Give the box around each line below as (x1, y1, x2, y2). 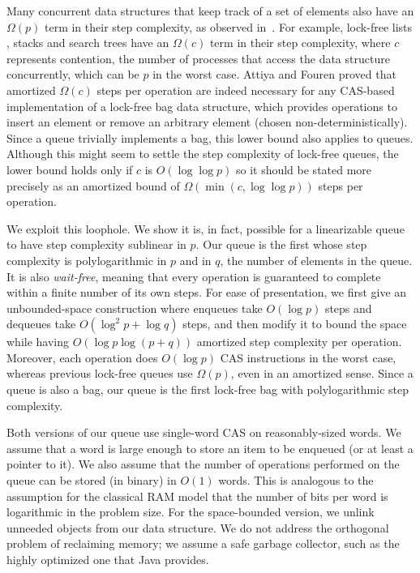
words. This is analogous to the (218, 472, 374, 489)
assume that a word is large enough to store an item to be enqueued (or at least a (6, 439, 414, 456)
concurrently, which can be (6, 66, 139, 83)
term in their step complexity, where (209, 34, 391, 51)
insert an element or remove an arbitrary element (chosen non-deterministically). (6, 113, 408, 130)
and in (179, 251, 212, 268)
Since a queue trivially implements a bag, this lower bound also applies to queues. (6, 129, 414, 146)
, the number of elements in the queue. (220, 251, 413, 268)
